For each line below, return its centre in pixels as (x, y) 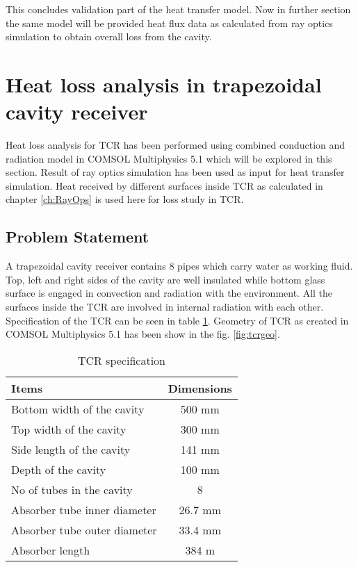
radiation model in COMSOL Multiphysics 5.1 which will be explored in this (169, 158)
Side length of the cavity (71, 449)
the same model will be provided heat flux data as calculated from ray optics (169, 23)
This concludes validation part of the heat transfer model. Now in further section (178, 9)
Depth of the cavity (59, 469)
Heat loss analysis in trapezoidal (164, 84)
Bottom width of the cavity (78, 409)
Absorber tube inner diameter (84, 509)
